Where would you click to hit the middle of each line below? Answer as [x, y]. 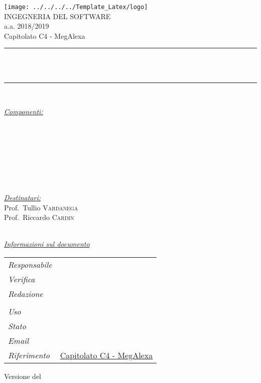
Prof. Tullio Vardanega [41, 207]
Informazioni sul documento [47, 244]
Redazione [26, 293]
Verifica [22, 279]
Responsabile [30, 264]
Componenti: [24, 111]
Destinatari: [23, 197]
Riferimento [29, 355]
